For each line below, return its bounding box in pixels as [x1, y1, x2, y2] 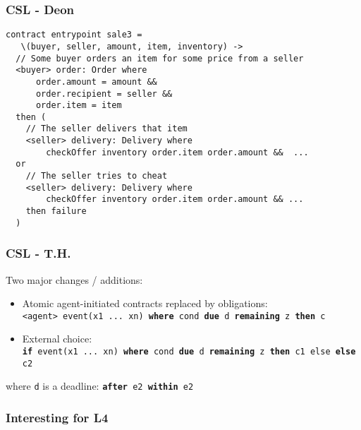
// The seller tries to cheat [25, 171, 168, 181]
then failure [25, 206, 87, 217]
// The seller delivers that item [25, 124, 188, 134]
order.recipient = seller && [35, 88, 173, 99]
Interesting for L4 [6, 408, 109, 426]
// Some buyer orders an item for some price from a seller [16, 53, 304, 64]
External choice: [22, 331, 92, 346]
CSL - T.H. [6, 244, 71, 262]
